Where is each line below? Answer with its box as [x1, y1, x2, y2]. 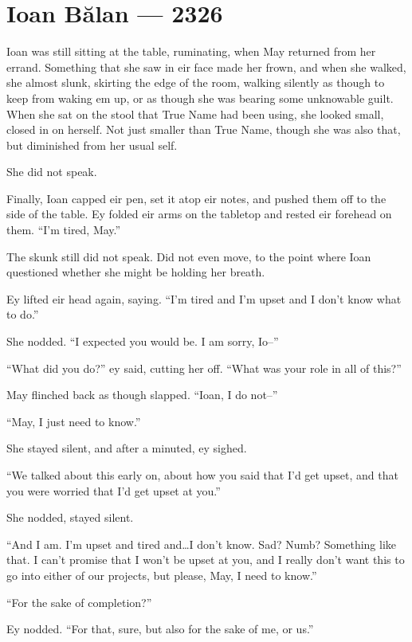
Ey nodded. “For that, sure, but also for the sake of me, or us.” [6, 620, 314, 637]
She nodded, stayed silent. [6, 509, 134, 526]
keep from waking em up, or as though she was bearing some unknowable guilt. [6, 89, 394, 106]
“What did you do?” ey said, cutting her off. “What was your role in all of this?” [6, 359, 402, 376]
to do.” [6, 306, 39, 323]
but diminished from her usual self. [6, 136, 178, 153]
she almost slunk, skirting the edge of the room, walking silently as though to [6, 74, 385, 91]
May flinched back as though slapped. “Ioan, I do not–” [6, 386, 278, 403]
